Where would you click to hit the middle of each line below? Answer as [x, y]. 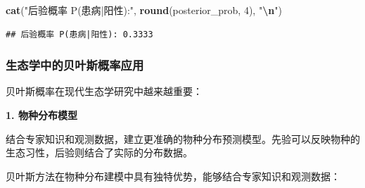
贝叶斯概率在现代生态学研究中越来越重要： [104, 91]
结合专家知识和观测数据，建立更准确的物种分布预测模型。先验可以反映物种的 [183, 138]
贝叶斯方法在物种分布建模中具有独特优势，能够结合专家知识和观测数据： [173, 176]
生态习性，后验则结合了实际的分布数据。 [99, 152]
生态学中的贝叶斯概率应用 [75, 65]
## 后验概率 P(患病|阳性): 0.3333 [79, 34]
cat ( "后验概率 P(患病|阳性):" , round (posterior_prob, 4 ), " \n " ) [144, 10]
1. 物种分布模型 [41, 115]
